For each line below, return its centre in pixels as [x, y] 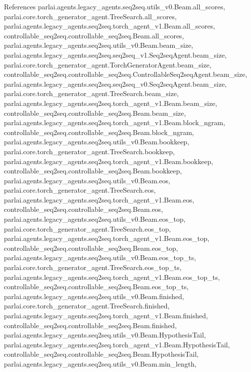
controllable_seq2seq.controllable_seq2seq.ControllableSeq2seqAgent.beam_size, [126, 74]
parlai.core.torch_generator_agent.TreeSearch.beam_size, [92, 93]
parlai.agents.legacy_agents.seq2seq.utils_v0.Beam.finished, [94, 296]
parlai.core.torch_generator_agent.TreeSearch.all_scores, [90, 16]
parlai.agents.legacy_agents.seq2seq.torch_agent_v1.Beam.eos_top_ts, [112, 277]
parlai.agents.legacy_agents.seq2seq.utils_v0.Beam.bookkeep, [97, 142]
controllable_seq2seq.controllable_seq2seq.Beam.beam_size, [95, 113]
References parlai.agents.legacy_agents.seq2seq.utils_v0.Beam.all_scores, [115, 6]
